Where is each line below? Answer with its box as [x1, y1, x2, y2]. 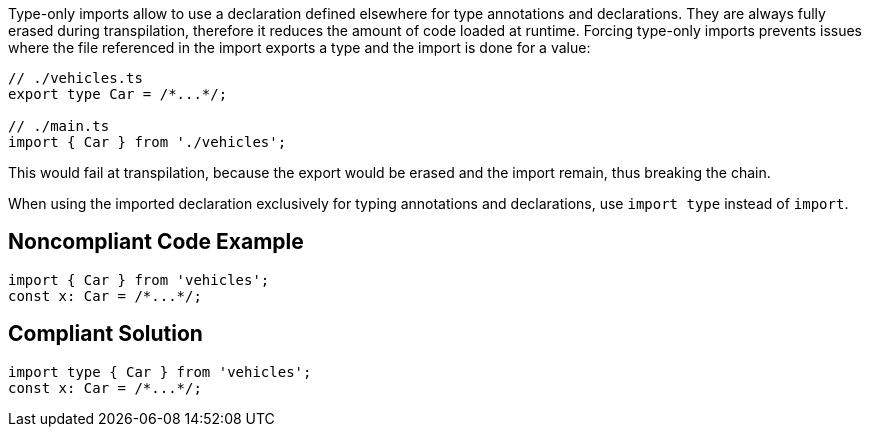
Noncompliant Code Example [8, 229, 304, 255]
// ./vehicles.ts [8, 70, 143, 86]
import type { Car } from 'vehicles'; [8, 363, 312, 380]
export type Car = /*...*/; [8, 86, 228, 102]
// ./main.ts [8, 118, 110, 134]
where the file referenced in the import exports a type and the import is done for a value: [8, 39, 591, 56]
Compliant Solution [8, 321, 203, 347]
